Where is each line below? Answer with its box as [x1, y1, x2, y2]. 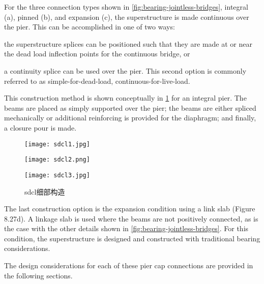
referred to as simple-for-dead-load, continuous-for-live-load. [4, 75, 190, 86]
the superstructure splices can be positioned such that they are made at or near [4, 38, 252, 49]
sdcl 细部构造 [24, 186, 65, 197]
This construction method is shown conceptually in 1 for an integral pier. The [4, 92, 247, 103]
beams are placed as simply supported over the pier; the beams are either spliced [4, 102, 256, 113]
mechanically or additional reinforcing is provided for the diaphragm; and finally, [4, 112, 256, 123]
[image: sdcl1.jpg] [24, 140, 90, 148]
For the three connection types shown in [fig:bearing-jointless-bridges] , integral [4, 2, 248, 12]
